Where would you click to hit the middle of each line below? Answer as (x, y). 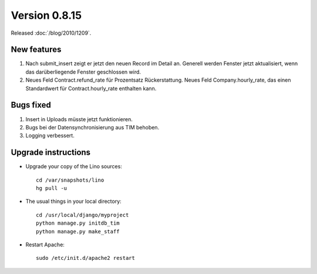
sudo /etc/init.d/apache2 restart (85, 258)
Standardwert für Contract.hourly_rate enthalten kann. (91, 88)
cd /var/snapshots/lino (70, 180)
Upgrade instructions (51, 153)
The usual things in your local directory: (73, 201)
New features (36, 50)
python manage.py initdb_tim (78, 223)
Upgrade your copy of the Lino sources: (74, 166)
